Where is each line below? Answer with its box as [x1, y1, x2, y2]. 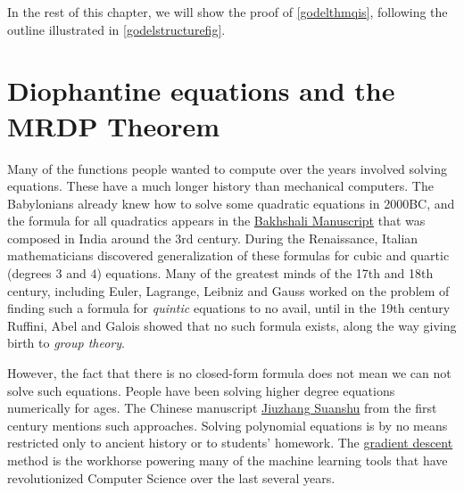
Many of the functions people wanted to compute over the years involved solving [7, 159, 448, 177]
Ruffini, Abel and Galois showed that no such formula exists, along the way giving [7, 316, 457, 334]
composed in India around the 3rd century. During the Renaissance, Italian [7, 228, 418, 247]
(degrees [7, 264, 52, 283]
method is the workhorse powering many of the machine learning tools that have [7, 451, 448, 469]
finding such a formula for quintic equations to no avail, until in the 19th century [7, 299, 451, 317]
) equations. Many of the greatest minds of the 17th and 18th [96, 264, 434, 283]
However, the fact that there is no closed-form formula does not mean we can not [7, 364, 452, 382]
